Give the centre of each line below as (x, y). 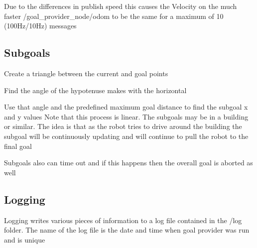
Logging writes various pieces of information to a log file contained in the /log (123, 220)
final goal (18, 146)
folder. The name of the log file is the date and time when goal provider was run (127, 230)
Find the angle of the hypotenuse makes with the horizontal (95, 90)
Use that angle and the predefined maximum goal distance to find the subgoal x (126, 107)
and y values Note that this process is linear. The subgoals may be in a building (126, 116)
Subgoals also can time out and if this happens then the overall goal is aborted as (128, 163)
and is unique (25, 239)
